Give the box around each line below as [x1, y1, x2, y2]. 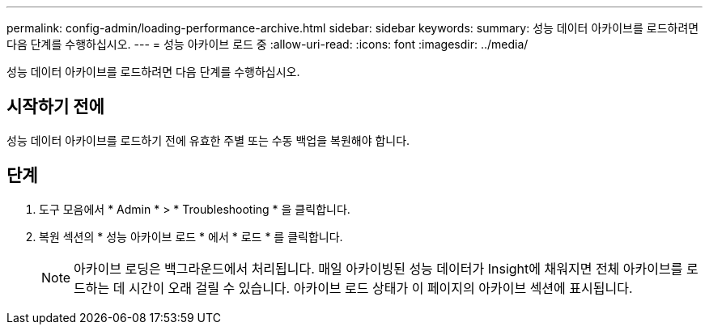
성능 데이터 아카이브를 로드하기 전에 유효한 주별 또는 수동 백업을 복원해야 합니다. [6, 133, 410, 147]
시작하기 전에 [6, 96, 104, 117]
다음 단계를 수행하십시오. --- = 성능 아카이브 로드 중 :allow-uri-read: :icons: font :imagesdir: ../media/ [6, 37, 529, 51]
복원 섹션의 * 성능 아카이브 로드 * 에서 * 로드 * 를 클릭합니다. [39, 229, 343, 244]
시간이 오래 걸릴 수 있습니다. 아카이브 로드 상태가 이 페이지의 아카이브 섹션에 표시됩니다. [128, 279, 633, 296]
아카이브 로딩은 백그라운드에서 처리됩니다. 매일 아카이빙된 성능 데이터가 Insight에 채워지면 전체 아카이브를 [74, 260, 683, 277]
